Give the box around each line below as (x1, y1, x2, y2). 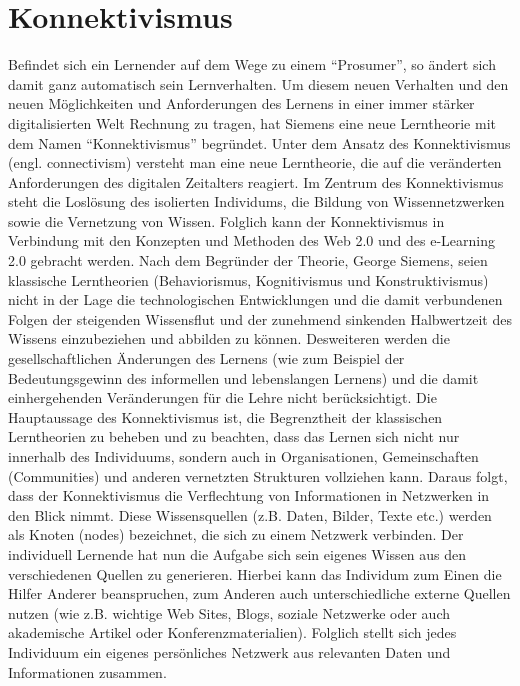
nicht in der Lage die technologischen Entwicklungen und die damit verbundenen (8, 289, 503, 310)
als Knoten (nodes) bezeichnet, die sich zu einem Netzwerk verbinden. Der (8, 524, 464, 545)
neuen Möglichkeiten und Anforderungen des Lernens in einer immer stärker (8, 93, 475, 114)
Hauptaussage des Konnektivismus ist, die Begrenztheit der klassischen (8, 406, 443, 427)
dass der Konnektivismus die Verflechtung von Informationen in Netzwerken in (8, 485, 490, 506)
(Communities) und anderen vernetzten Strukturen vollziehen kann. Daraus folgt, (8, 465, 508, 486)
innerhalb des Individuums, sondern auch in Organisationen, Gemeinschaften (8, 446, 479, 466)
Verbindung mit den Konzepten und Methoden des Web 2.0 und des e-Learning (8, 230, 495, 251)
